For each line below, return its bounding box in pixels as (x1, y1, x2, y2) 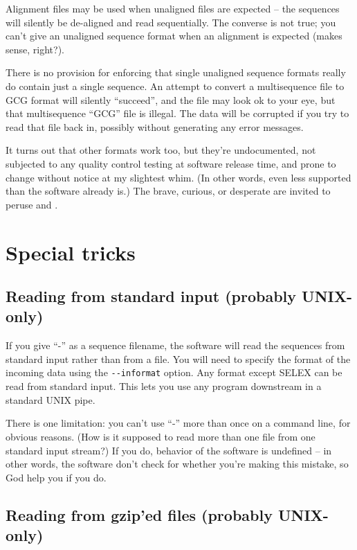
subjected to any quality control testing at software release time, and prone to (6, 156, 336, 170)
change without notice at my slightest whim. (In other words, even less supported (6, 170, 351, 184)
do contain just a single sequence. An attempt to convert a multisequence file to (6, 78, 345, 93)
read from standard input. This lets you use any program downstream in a (6, 379, 322, 393)
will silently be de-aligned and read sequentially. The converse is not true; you (6, 15, 336, 29)
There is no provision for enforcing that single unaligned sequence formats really (6, 65, 346, 80)
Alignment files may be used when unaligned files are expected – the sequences (6, 1, 340, 15)
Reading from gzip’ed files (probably (6, 504, 273, 525)
